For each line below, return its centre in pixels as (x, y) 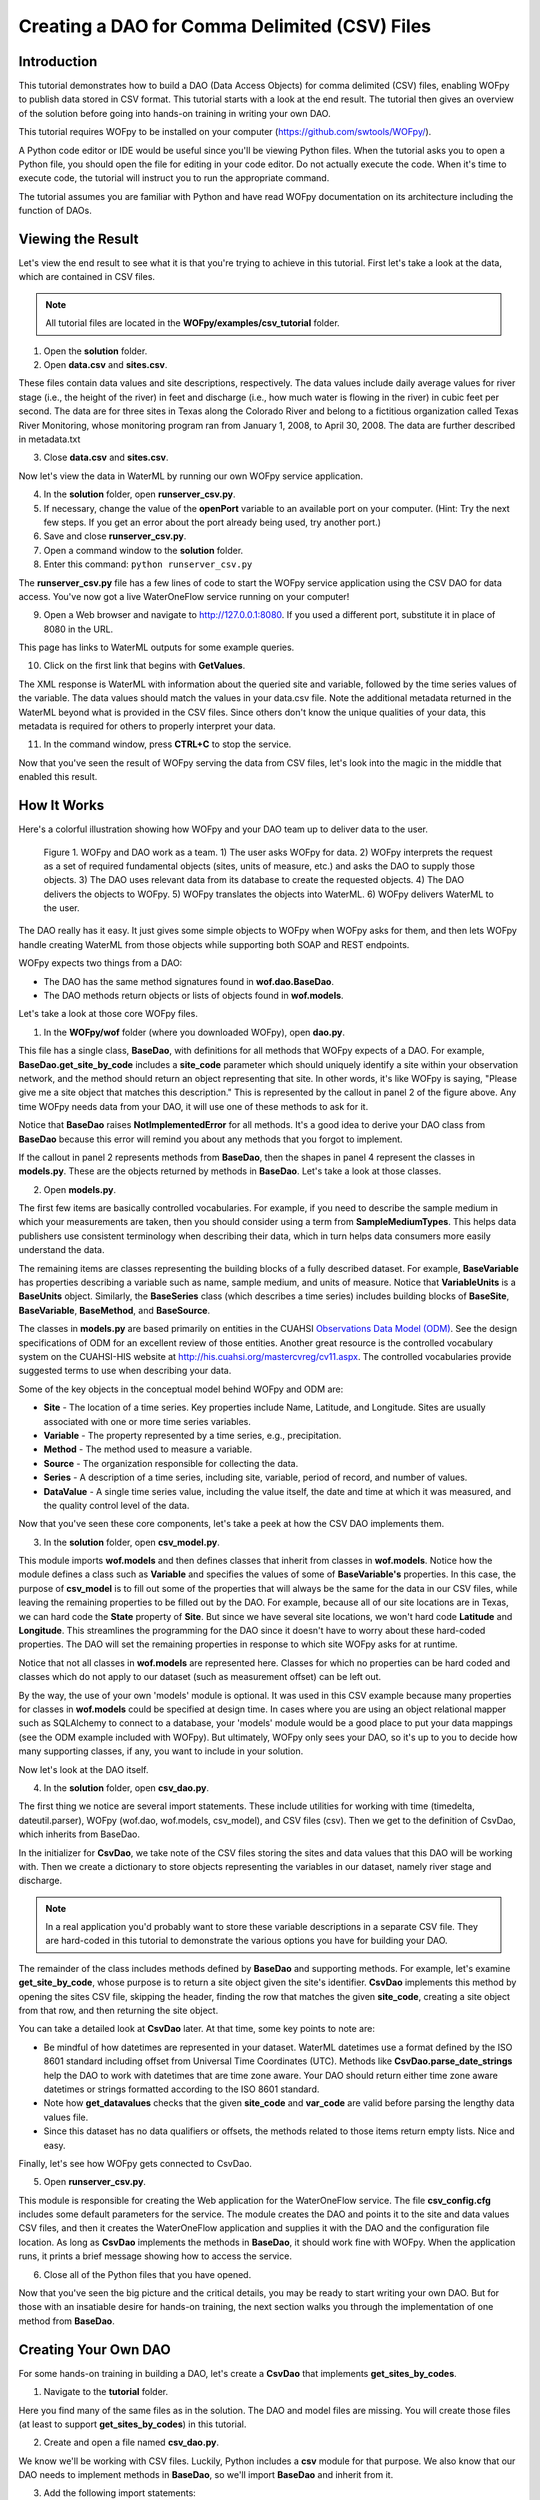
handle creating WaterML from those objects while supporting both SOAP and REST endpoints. (214, 944)
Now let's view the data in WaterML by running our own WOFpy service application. (191, 476)
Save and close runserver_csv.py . (115, 536)
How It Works (61, 805)
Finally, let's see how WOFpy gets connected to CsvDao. (135, 2163)
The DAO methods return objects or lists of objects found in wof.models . (193, 996)
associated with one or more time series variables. (147, 1421)
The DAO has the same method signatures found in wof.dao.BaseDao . (189, 981)
